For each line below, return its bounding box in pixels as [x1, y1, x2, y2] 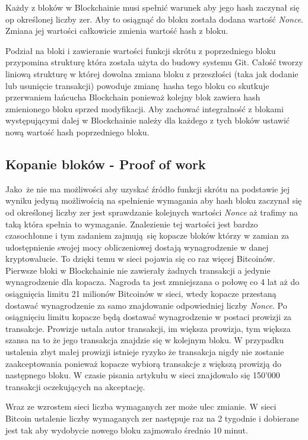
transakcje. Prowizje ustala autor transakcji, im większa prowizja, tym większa [5, 322, 291, 334]
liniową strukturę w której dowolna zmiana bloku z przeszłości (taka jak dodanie [5, 67, 299, 80]
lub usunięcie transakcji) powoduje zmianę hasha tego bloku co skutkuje [5, 79, 269, 91]
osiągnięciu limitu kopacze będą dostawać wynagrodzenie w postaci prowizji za [5, 311, 292, 323]
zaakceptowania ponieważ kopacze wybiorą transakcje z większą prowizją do [5, 357, 281, 369]
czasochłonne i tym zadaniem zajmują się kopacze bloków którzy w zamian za [5, 229, 290, 242]
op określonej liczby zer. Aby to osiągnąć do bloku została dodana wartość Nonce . [5, 12, 304, 25]
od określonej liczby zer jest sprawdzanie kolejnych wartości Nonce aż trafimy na [5, 205, 299, 218]
